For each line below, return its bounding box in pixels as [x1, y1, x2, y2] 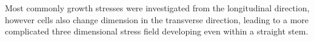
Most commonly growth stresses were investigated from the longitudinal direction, [5, 2, 310, 14]
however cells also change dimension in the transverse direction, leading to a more [5, 13, 309, 26]
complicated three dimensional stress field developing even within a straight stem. [5, 25, 309, 37]
